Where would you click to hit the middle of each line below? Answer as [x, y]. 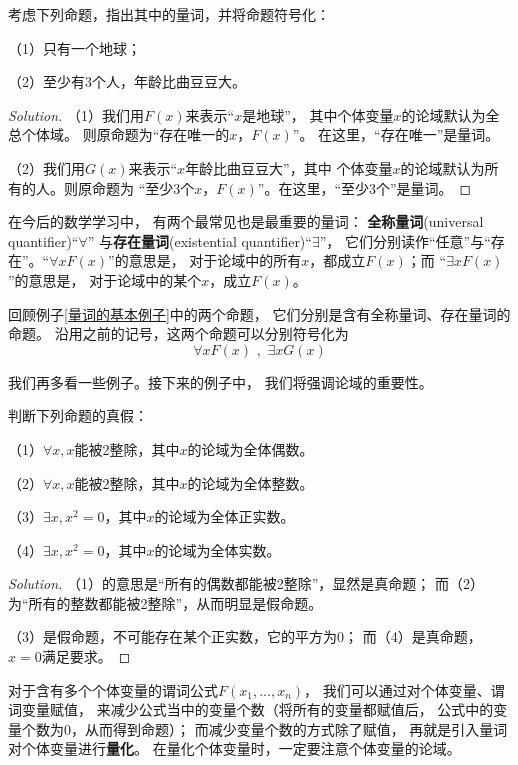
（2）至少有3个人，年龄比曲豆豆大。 [127, 81]
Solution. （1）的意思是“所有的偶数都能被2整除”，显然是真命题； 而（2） [246, 583]
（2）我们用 [46, 167]
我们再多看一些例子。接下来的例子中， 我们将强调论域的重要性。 [220, 381]
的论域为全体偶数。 [250, 448]
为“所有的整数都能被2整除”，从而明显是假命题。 [165, 602]
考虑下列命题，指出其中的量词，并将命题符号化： [169, 14]
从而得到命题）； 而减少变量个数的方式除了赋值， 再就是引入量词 [296, 728]
